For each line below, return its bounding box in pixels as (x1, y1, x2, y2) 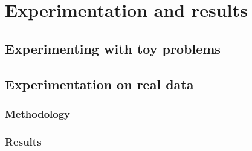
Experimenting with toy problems (5, 39, 221, 57)
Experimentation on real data (5, 74, 194, 93)
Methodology (5, 106, 71, 121)
